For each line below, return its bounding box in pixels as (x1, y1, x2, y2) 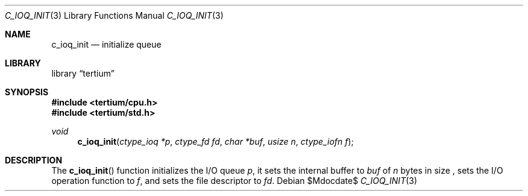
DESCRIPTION (5, 155, 63, 165)
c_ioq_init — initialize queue (51, 39, 162, 49)
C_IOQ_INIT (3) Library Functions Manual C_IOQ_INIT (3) (5, 10, 224, 21)
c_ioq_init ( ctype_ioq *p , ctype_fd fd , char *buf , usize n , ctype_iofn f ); (77, 136, 354, 147)
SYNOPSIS (5, 87, 49, 97)
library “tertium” (51, 68, 115, 78)
